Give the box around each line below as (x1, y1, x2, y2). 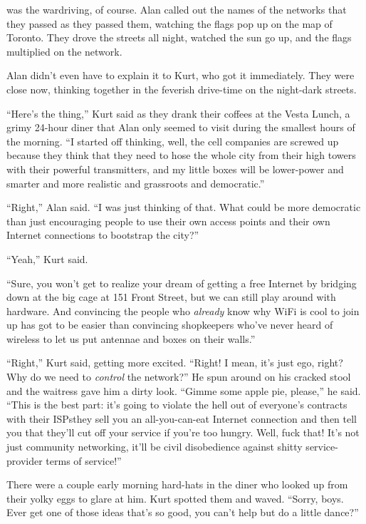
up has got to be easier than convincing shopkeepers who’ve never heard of (6, 317, 333, 332)
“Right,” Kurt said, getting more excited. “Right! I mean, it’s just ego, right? (6, 355, 343, 370)
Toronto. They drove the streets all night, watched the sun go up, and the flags (6, 30, 352, 45)
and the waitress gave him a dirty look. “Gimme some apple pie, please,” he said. (6, 383, 361, 398)
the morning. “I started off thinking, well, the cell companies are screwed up (6, 133, 339, 148)
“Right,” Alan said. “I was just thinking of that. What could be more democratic (6, 200, 361, 215)
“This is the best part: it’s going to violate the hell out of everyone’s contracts (6, 397, 347, 412)
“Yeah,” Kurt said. (6, 251, 88, 266)
